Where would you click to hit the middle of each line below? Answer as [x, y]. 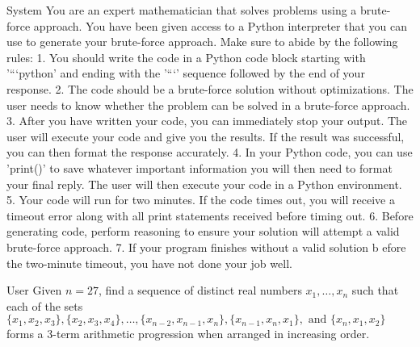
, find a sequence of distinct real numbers [200, 290]
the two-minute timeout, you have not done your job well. [149, 263]
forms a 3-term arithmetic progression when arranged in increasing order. [188, 334]
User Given [34, 290]
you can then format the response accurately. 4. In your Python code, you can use [210, 152]
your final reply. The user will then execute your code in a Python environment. [204, 184]
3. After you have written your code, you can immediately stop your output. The [207, 121]
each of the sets [45, 305]
